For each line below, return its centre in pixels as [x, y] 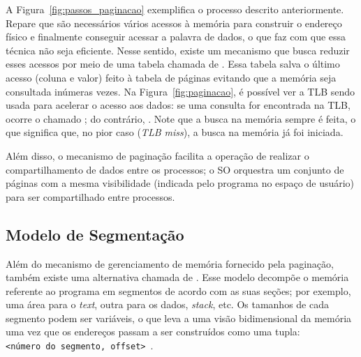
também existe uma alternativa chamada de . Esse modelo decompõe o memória [177, 277]
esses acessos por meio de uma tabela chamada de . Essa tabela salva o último [173, 64]
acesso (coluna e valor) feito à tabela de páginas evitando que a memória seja [171, 77]
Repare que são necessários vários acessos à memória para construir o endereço [174, 23]
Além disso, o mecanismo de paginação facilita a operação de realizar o [157, 155]
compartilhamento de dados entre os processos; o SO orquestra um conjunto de [175, 169]
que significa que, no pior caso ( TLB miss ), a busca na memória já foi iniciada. [175, 132]
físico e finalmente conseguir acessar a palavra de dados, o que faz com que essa [176, 37]
